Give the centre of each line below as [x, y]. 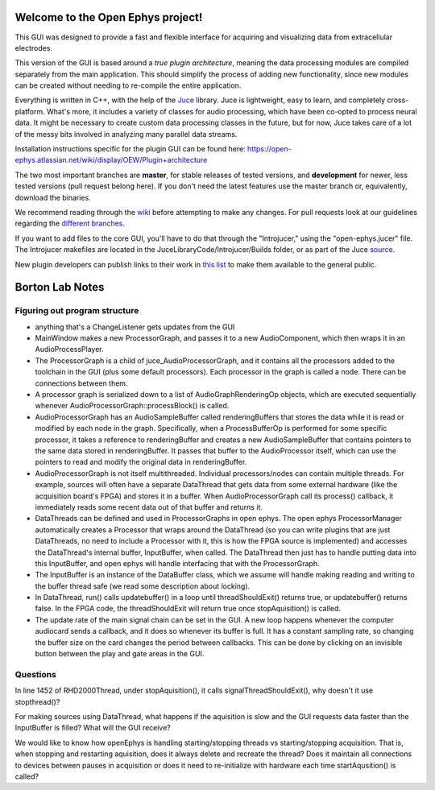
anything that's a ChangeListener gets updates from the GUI [135, 327]
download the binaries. [53, 197]
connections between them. [81, 383]
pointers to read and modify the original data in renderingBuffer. [141, 462]
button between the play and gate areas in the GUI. [120, 654]
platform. [30, 111]
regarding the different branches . [70, 223]
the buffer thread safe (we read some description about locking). [143, 586]
